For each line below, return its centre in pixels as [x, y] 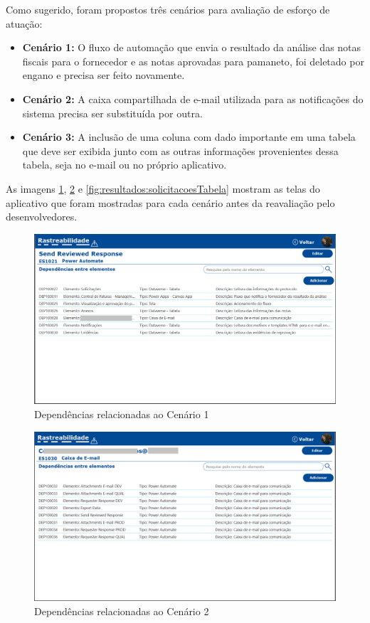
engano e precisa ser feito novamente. [104, 75]
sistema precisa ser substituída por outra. [112, 113]
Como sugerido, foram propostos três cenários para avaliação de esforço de [168, 9]
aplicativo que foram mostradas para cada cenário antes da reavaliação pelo [170, 202]
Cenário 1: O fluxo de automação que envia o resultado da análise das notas [192, 47]
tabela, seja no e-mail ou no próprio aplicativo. [125, 165]
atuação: [24, 23]
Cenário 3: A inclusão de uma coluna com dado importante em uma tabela [189, 137]
